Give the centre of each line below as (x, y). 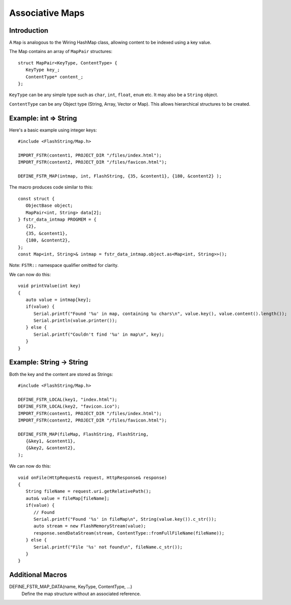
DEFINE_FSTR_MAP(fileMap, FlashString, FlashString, (83, 434)
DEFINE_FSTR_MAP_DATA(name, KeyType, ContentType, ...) (71, 587)
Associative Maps (47, 13)
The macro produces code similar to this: (51, 187)
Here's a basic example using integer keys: (53, 130)
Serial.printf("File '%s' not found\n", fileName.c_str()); (108, 547)
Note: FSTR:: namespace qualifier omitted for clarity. (64, 265)
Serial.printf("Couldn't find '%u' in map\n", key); (99, 334)
